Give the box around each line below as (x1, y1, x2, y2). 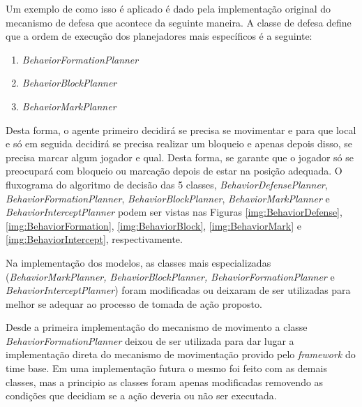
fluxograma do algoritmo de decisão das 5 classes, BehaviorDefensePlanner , (6, 177, 328, 191)
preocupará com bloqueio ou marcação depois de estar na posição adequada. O (6, 163, 342, 178)
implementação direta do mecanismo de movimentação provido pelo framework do (6, 347, 356, 362)
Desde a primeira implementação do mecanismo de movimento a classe (6, 320, 308, 334)
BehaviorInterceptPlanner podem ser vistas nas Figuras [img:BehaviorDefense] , (6, 205, 342, 219)
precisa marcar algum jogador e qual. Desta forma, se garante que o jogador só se (6, 149, 354, 164)
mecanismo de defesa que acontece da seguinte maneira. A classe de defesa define (6, 15, 352, 29)
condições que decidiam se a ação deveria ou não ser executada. (6, 388, 277, 403)
